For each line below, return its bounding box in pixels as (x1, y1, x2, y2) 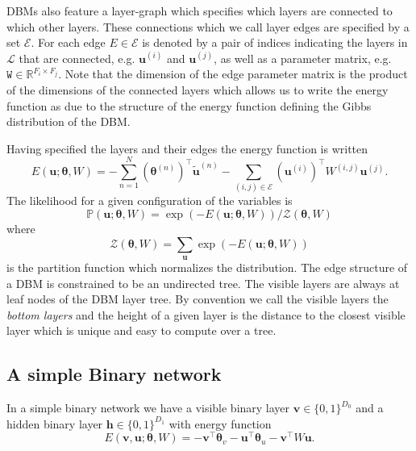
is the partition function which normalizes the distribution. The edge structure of (6, 259, 408, 276)
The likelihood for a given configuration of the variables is (6, 192, 293, 209)
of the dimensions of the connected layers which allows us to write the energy (6, 81, 389, 98)
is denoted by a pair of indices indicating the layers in (142, 34, 408, 51)
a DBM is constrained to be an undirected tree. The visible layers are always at (6, 274, 400, 291)
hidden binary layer (6, 415, 103, 432)
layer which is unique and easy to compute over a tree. (6, 322, 277, 339)
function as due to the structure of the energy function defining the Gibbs (6, 97, 372, 114)
